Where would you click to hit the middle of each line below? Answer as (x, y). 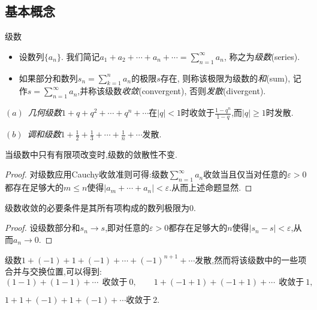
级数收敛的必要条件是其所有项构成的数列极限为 (97, 207)
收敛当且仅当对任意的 (245, 174)
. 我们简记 (80, 56)
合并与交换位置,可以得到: (53, 271)
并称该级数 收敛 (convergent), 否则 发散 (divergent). (173, 91)
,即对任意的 (127, 228)
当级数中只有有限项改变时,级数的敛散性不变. (91, 154)
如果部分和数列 (48, 78)
